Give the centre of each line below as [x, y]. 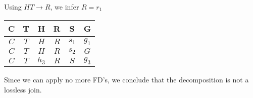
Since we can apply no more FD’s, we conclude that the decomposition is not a [126, 79]
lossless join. [23, 89]
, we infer [65, 7]
